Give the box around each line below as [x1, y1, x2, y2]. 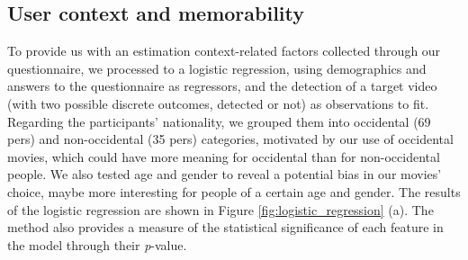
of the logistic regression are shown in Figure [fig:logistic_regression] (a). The [7, 200, 434, 219]
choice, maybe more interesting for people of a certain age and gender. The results [7, 182, 461, 201]
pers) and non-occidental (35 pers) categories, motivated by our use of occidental [7, 130, 454, 148]
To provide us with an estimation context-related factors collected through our [7, 41, 441, 60]
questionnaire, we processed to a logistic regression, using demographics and [7, 58, 427, 77]
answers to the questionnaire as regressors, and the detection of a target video [7, 76, 437, 95]
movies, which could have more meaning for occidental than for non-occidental [7, 147, 440, 166]
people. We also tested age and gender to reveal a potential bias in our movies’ [7, 165, 442, 184]
